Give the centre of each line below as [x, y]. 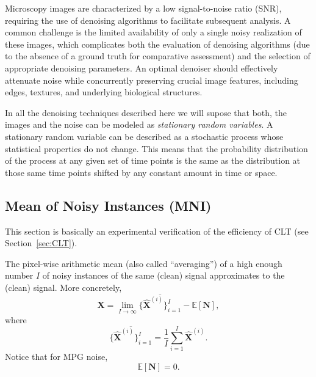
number [19, 275]
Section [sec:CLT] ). [41, 243]
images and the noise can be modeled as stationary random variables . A [139, 124]
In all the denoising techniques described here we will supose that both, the [146, 112]
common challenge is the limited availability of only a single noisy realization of [153, 32]
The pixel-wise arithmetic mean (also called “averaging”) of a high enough [144, 263]
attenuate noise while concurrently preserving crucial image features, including [152, 80]
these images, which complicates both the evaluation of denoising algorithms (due [157, 44]
